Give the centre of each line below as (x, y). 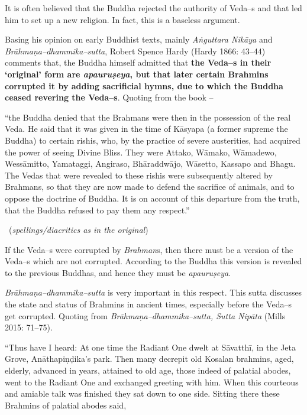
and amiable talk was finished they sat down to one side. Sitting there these (142, 393)
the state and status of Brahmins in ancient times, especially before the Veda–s (148, 304)
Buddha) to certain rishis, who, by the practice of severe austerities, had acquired (153, 140)
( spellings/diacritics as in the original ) (78, 230)
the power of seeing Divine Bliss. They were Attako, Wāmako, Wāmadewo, (141, 152)
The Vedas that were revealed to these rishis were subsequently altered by (139, 175)
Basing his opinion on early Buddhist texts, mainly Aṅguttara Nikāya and (139, 39)
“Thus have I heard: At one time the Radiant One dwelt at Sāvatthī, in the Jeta (151, 347)
